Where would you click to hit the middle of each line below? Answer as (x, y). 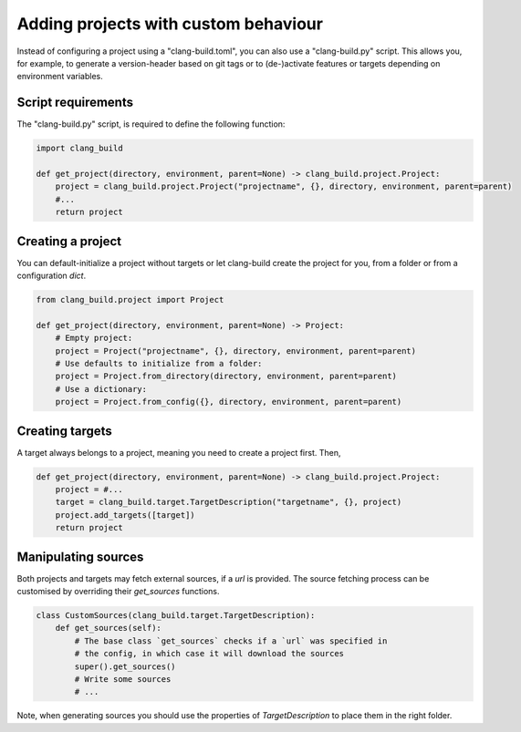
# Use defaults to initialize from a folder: (159, 363)
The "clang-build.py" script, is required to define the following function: (151, 124)
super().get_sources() (125, 666)
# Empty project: (94, 338)
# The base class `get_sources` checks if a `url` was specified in (231, 641)
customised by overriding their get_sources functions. (118, 592)
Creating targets (65, 431)
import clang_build (79, 149)
